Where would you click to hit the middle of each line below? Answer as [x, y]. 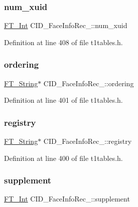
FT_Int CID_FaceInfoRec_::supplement [67, 199]
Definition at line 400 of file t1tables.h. [63, 158]
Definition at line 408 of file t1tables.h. [63, 42]
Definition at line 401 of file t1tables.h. [63, 100]
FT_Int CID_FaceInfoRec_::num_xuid [66, 25]
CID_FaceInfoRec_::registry [88, 141]
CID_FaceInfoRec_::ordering [89, 83]
